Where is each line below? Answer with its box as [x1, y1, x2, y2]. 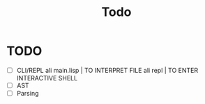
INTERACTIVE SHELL [16, 74, 78, 82]
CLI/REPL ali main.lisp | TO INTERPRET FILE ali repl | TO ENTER [16, 66, 199, 74]
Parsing [16, 89, 39, 98]
